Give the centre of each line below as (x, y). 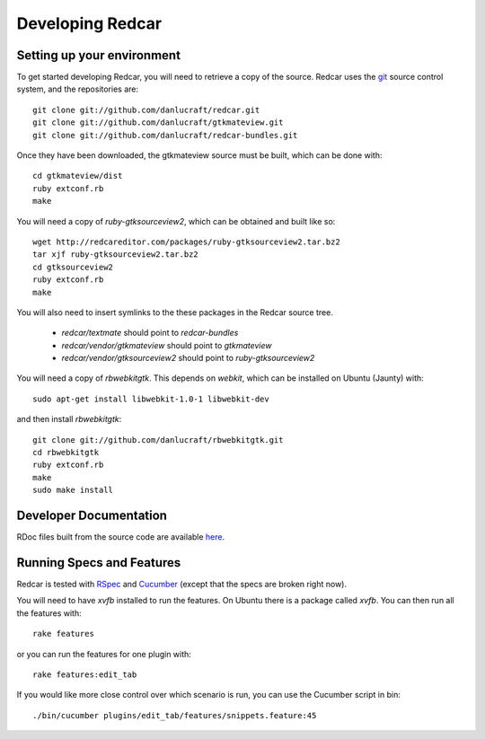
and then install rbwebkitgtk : (69, 419)
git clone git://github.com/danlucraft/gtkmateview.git (158, 123)
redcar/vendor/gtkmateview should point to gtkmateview (167, 345)
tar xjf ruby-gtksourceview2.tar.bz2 (116, 255)
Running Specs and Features (99, 563)
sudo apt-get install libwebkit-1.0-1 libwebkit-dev (151, 399)
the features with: (49, 613)
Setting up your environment (99, 55)
